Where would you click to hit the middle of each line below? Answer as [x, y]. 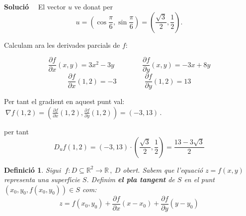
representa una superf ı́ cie [42, 179]
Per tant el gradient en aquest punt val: [64, 101]
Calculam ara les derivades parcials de [62, 45]
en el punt [199, 179]
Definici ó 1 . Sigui [33, 169]
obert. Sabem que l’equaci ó [163, 169]
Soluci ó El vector [35, 6]
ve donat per [93, 6]
